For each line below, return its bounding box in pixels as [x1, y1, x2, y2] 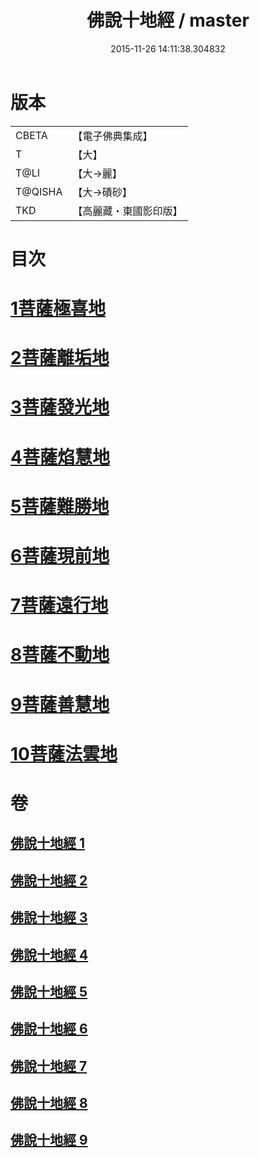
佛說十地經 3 [10, 909, 88, 926]
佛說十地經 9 [10, 1132, 88, 1149]
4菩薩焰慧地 [10, 446, 110, 468]
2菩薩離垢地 [10, 347, 110, 370]
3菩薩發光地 [10, 396, 110, 419]
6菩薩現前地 [10, 545, 110, 567]
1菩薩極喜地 [10, 297, 107, 320]
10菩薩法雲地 [10, 742, 118, 765]
